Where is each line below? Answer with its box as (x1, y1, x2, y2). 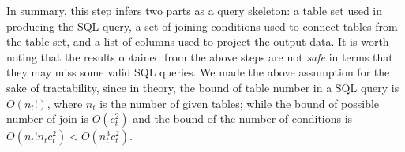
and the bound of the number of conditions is (133, 110, 353, 127)
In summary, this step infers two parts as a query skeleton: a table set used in (6, 2, 383, 18)
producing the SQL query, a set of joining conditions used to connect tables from (6, 17, 398, 34)
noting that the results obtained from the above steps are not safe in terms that (6, 48, 393, 65)
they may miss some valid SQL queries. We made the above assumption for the (6, 64, 390, 80)
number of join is (6, 110, 88, 127)
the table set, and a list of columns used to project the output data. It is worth (6, 33, 389, 50)
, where (47, 95, 83, 111)
